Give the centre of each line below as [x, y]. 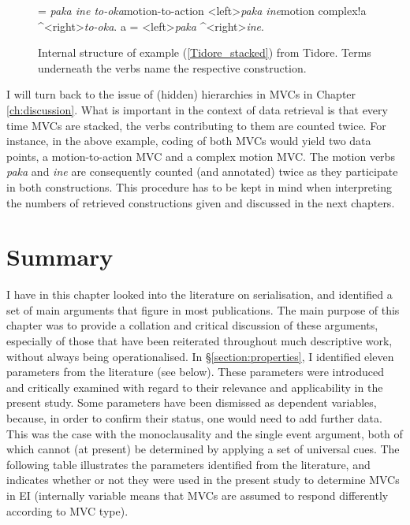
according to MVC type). [67, 510]
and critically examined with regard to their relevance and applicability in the [195, 387]
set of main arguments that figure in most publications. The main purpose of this [203, 309]
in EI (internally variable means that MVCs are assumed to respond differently [198, 495]
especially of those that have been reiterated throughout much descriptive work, [199, 341]
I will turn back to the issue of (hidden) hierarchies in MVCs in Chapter [181, 94]
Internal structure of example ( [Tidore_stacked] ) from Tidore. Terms [205, 52]
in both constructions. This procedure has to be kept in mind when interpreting [199, 186]
